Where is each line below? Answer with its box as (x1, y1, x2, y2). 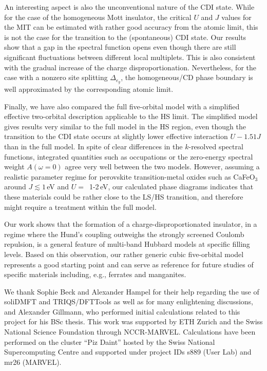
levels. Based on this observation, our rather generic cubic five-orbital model (4, 248, 244, 259)
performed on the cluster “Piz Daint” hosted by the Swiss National (4, 336, 215, 347)
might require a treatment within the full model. (4, 201, 157, 212)
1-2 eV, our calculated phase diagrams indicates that (89, 181, 254, 192)
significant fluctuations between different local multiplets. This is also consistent (4, 51, 256, 62)
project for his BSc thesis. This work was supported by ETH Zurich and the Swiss (4, 316, 263, 327)
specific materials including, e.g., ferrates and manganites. (4, 269, 186, 280)
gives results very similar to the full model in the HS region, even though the (4, 121, 246, 131)
